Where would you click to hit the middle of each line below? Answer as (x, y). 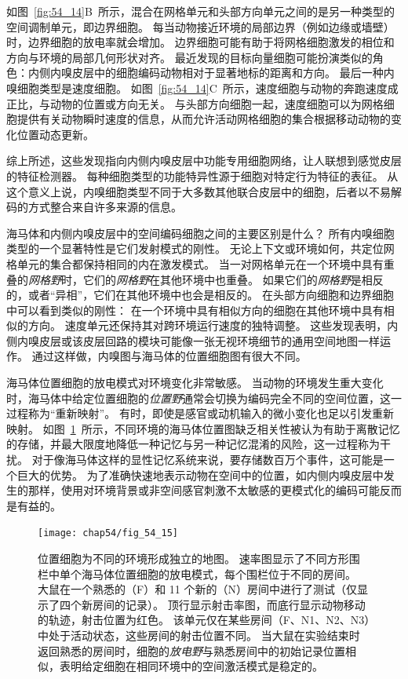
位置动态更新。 (55, 134)
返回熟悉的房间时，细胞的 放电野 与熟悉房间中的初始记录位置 (191, 650)
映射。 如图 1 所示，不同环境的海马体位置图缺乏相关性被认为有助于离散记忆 (203, 428)
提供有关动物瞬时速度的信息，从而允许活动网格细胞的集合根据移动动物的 (204, 119)
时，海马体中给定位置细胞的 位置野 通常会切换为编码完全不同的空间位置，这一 (204, 398)
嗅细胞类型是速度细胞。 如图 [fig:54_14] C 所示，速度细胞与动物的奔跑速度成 (202, 88)
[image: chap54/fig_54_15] (108, 533)
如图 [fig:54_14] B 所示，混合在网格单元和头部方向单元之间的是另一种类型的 (200, 11)
